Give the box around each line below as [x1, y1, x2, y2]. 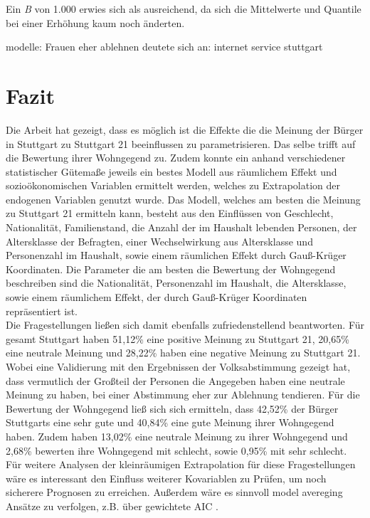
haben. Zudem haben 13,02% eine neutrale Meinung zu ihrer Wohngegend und [6, 428, 348, 443]
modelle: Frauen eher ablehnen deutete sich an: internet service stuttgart [6, 39, 323, 54]
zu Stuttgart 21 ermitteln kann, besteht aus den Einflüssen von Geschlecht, [6, 206, 334, 221]
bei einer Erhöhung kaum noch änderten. [6, 15, 185, 30]
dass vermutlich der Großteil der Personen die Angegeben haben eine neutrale [6, 373, 345, 388]
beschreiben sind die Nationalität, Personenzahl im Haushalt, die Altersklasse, [6, 275, 347, 290]
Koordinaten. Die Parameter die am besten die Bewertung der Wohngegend [6, 261, 336, 276]
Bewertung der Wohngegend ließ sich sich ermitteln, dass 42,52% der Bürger [6, 401, 339, 416]
